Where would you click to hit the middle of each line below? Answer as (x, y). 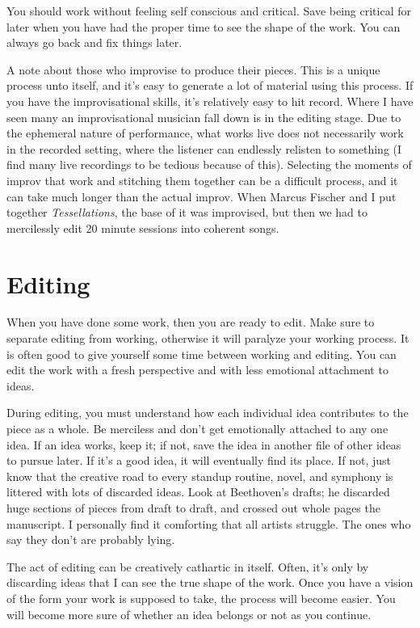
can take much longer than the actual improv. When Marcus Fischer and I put (202, 196)
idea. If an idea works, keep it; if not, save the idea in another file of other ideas (204, 444)
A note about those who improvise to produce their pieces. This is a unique (193, 69)
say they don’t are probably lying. (91, 539)
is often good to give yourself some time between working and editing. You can (202, 354)
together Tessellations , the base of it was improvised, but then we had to (187, 212)
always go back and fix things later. (94, 42)
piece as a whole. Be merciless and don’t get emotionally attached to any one (197, 428)
